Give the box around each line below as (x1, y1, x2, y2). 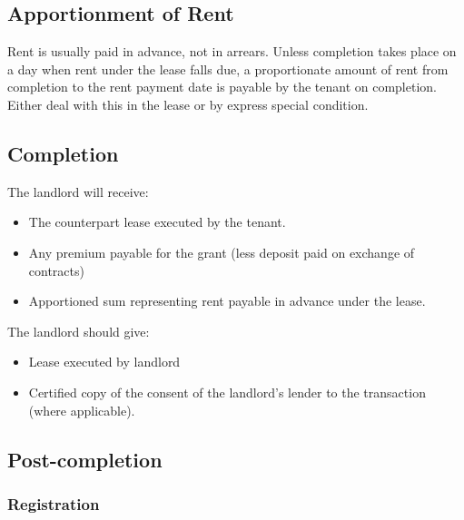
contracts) (28, 260, 84, 280)
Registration (7, 492, 100, 515)
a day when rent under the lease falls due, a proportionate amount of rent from (7, 59, 449, 78)
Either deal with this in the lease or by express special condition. (7, 94, 369, 113)
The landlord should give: (7, 321, 150, 340)
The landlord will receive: (7, 182, 149, 201)
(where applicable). (28, 400, 135, 419)
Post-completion (7, 445, 163, 473)
